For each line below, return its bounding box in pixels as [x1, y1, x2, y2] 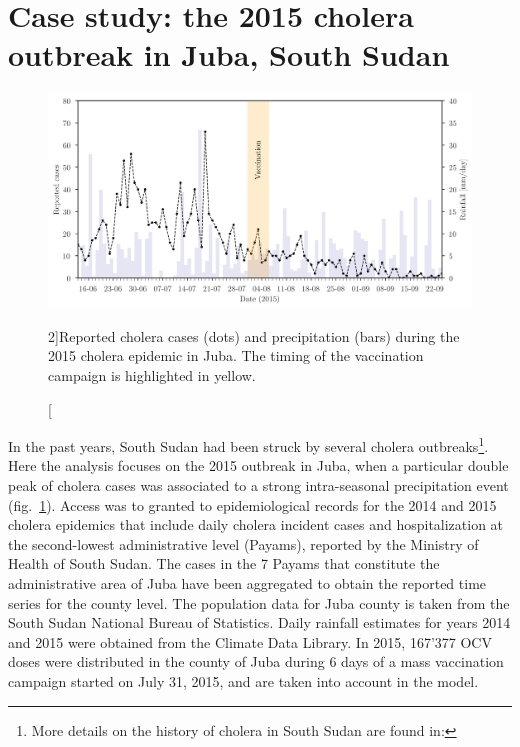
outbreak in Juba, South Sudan [8, 34, 450, 75]
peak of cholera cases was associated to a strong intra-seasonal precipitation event [8, 475, 509, 496]
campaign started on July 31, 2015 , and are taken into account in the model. [8, 670, 479, 691]
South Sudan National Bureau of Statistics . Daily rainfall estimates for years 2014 [8, 612, 511, 633]
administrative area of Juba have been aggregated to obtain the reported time [8, 572, 487, 593]
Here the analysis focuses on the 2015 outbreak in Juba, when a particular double [8, 455, 509, 476]
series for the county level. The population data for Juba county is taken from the [8, 592, 510, 613]
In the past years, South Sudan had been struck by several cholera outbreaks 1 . [8, 433, 489, 456]
